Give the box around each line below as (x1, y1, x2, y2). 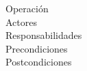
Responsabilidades (5, 28, 82, 42)
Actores (5, 14, 37, 29)
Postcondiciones (5, 55, 72, 69)
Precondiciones (5, 41, 68, 55)
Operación (5, 1, 49, 15)
